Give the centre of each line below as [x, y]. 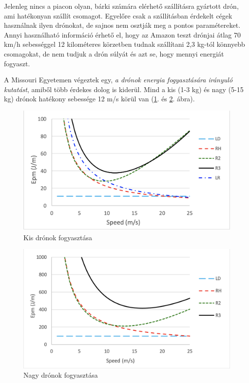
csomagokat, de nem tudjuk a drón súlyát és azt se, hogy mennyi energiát [114, 53]
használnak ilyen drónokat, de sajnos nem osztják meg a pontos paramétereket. [122, 25]
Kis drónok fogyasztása [58, 237]
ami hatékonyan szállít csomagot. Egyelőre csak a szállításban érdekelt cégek [118, 15]
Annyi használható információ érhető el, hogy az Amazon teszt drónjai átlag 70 [122, 34]
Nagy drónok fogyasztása [61, 375]
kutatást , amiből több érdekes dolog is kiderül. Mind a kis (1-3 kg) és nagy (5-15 [124, 89]
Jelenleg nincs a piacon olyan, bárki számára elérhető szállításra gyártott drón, [121, 6]
